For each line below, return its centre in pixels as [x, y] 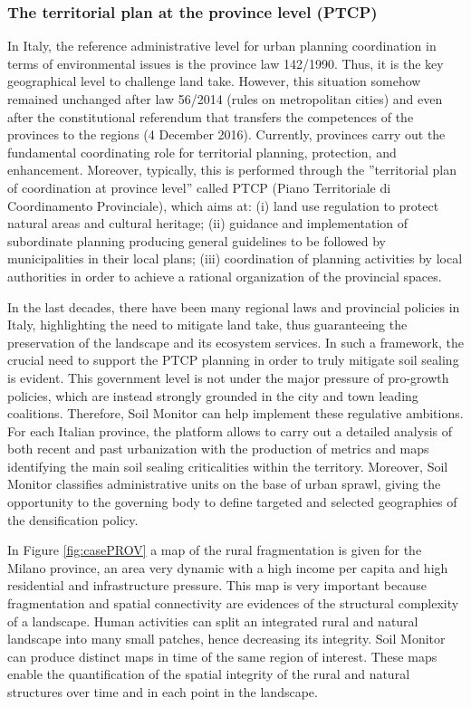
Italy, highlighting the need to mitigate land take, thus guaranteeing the [207, 325]
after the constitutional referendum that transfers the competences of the [211, 116]
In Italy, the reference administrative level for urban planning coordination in [222, 46]
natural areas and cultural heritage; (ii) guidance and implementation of [208, 223]
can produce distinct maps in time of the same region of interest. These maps [222, 656]
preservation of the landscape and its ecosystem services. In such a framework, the [235, 342]
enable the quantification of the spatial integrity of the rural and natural [209, 674]
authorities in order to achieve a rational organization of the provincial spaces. [225, 276]
